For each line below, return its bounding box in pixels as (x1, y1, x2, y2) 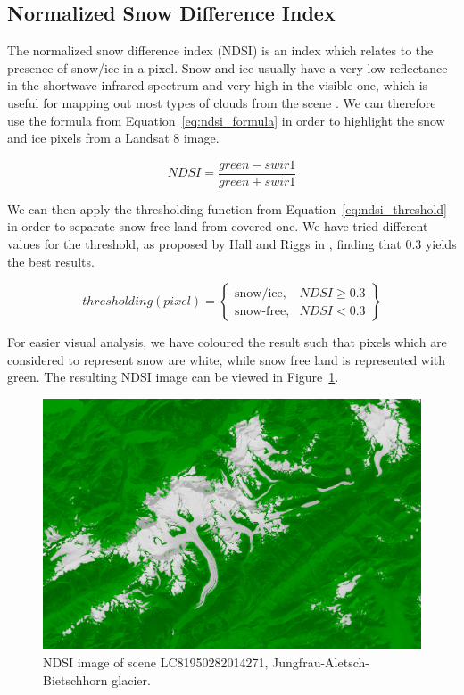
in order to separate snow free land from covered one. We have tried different (7, 217, 428, 236)
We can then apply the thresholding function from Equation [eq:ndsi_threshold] (7, 199, 447, 218)
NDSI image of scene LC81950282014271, (43, 653, 269, 671)
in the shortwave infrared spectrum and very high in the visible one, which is (7, 76, 428, 95)
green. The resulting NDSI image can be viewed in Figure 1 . (7, 368, 339, 386)
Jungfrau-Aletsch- (272, 653, 369, 671)
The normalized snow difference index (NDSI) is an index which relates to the (7, 41, 434, 60)
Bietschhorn (43, 670, 108, 689)
